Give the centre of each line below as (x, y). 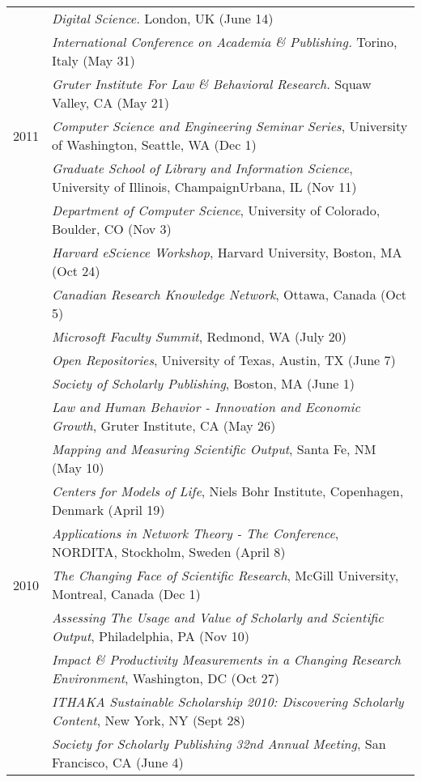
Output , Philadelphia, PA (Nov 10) (151, 636)
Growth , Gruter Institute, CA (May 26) (164, 425)
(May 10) (78, 467)
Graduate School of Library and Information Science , (202, 168)
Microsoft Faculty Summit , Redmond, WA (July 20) (199, 336)
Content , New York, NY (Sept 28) (149, 720)
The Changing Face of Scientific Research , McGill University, (225, 575)
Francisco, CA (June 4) (118, 762)
